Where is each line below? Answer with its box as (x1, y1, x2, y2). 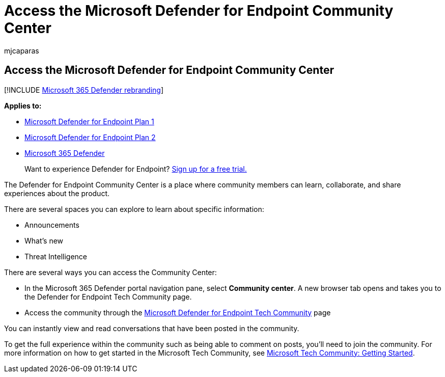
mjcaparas (4, 46, 39, 55)
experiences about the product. (4, 188, 109, 198)
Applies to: (4, 101, 42, 110)
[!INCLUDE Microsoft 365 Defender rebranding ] (4, 85, 164, 94)
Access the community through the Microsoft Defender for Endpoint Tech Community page (24, 308, 331, 317)
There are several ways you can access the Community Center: (4, 267, 217, 277)
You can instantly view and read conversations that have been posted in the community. (4, 324, 299, 333)
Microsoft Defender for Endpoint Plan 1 (24, 117, 154, 126)
